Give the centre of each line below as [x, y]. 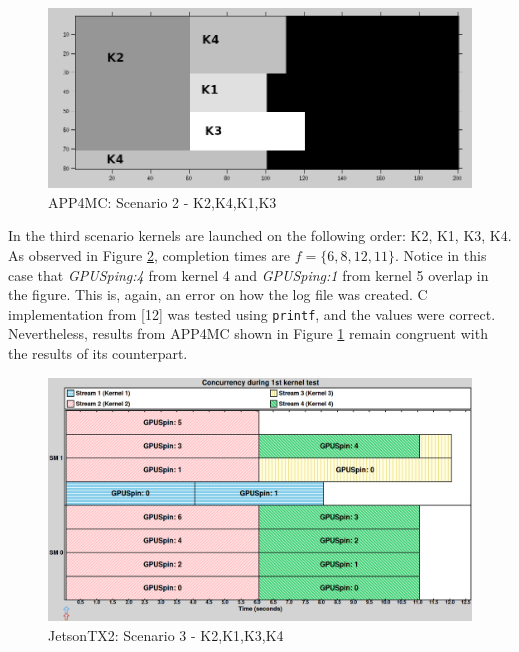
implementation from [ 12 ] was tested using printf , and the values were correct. [252, 313]
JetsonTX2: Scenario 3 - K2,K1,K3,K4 [166, 634]
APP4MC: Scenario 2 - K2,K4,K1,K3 [162, 201]
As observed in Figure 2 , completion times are [149, 254]
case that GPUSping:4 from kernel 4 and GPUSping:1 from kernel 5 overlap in [248, 274]
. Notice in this [440, 254]
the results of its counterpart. [98, 352]
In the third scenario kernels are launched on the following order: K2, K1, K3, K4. [260, 235]
